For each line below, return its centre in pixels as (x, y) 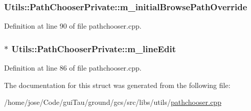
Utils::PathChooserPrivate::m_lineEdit (94, 48)
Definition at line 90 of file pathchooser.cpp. (73, 26)
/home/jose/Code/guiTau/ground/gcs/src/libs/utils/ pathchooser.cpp (113, 102)
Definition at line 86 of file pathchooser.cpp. (73, 68)
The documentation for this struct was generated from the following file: (117, 85)
